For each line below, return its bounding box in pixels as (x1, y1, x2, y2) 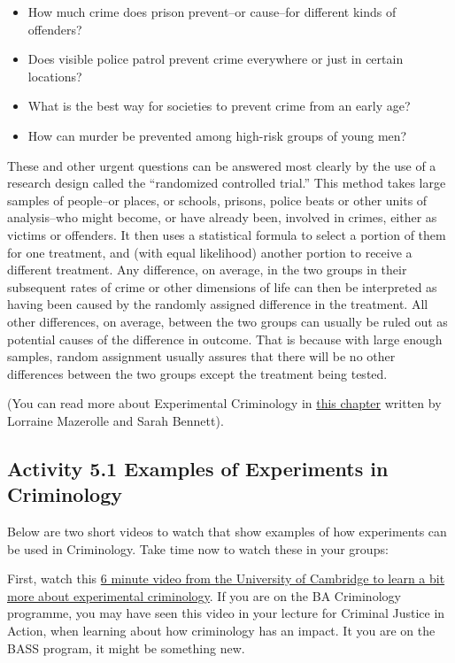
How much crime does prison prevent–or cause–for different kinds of (27, 3, 397, 20)
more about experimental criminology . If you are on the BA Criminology (7, 586, 401, 605)
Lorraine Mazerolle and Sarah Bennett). (7, 411, 224, 429)
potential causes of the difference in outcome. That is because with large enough (7, 329, 443, 348)
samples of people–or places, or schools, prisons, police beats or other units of (7, 190, 428, 209)
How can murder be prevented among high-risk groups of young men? (27, 126, 407, 144)
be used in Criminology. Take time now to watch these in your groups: (7, 539, 389, 558)
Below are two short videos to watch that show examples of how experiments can (7, 522, 447, 541)
